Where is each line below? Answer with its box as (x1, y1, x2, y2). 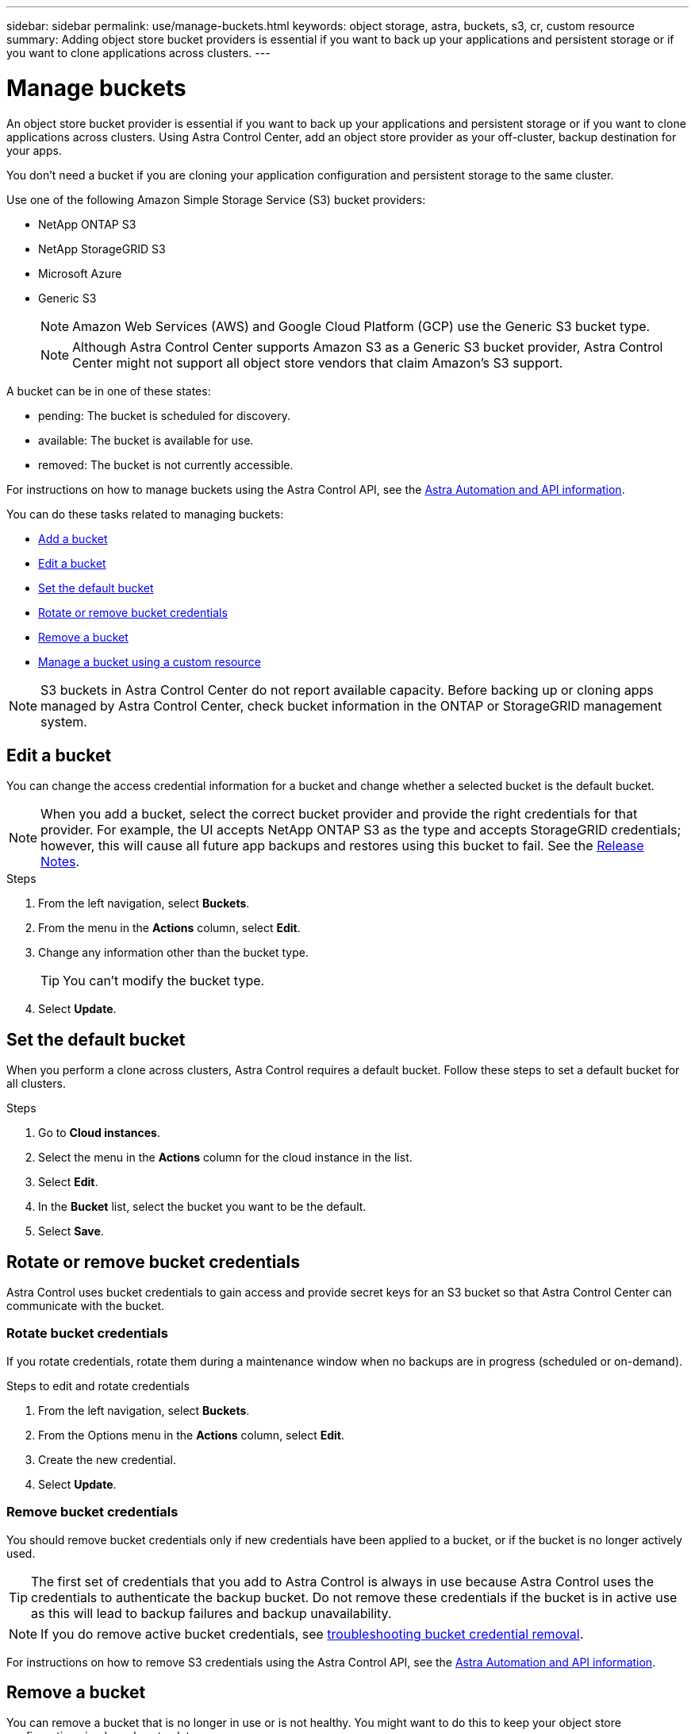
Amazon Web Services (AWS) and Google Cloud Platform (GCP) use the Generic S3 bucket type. (72, 318, 651, 334)
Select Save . (38, 1224, 104, 1239)
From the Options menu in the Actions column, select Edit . (38, 1428, 345, 1442)
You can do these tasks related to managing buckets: (6, 507, 284, 521)
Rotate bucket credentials (6, 1325, 168, 1342)
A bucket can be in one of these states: (6, 383, 211, 398)
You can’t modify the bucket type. (63, 973, 265, 989)
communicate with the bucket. (6, 1299, 164, 1313)
